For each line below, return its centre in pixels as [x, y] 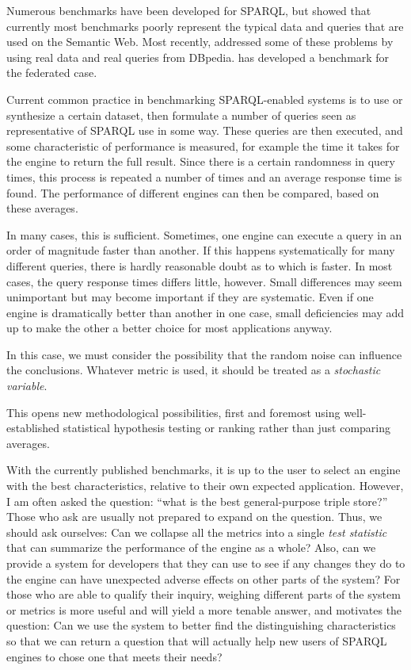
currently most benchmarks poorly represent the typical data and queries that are [205, 26]
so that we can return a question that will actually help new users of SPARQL [197, 640]
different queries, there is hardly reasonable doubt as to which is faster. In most [200, 265]
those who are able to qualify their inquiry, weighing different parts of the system [204, 594]
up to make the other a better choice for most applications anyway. [169, 328]
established [33, 428]
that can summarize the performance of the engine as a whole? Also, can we [191, 547]
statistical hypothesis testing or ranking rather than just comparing [227, 428]
